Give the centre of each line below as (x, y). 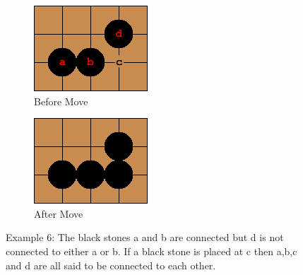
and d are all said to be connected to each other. (111, 265)
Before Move (61, 101)
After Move (59, 213)
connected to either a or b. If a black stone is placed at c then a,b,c (151, 251)
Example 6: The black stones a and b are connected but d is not (145, 237)
